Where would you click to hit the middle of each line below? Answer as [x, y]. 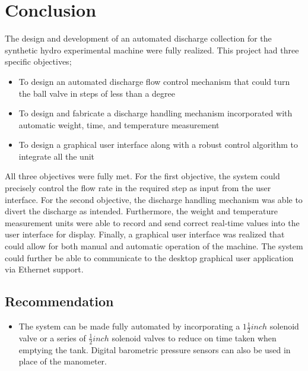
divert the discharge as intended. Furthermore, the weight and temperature [141, 211]
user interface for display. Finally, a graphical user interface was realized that [145, 234]
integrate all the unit [57, 156]
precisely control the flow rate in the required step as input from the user [138, 188]
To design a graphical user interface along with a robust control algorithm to [158, 145]
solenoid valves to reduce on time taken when [194, 337]
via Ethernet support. [44, 269]
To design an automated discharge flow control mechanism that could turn [154, 81]
